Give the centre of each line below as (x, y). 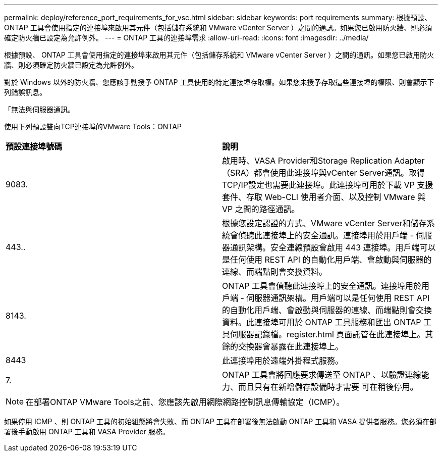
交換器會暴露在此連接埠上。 (291, 346)
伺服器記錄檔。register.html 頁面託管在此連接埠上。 (328, 334)
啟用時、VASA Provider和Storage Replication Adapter (323, 161)
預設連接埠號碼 (34, 146)
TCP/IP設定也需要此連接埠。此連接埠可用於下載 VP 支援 (328, 185)
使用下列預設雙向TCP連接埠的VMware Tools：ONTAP (93, 126)
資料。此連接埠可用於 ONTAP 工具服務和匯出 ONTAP (322, 322)
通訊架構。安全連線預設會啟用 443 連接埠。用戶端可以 (333, 247)
